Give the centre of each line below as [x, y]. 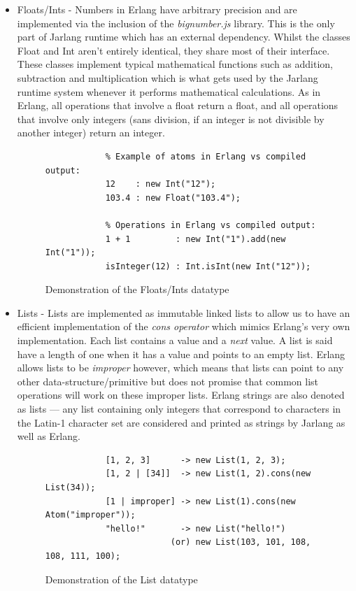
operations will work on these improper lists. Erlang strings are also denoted [181, 395]
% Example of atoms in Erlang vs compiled [206, 156]
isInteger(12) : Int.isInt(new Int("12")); [208, 266]
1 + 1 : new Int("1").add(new [195, 239]
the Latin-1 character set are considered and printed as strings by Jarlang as [181, 422]
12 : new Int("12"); [161, 184]
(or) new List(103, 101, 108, [241, 542]
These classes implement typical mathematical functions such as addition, [175, 64]
